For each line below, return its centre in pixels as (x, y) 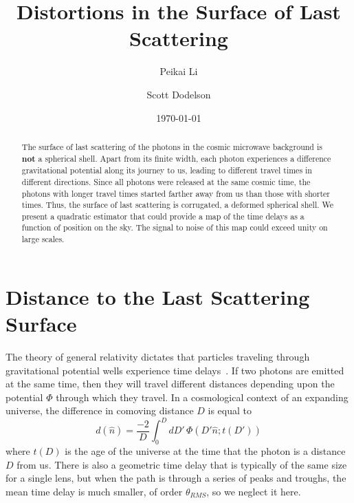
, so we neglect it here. (254, 491)
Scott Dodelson (179, 94)
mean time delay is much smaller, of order (94, 491)
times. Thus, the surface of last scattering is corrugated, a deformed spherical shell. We (177, 205)
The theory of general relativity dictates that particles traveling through (158, 356)
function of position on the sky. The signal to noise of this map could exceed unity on (175, 227)
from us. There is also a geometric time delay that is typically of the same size (182, 464)
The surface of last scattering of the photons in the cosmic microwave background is (172, 146)
